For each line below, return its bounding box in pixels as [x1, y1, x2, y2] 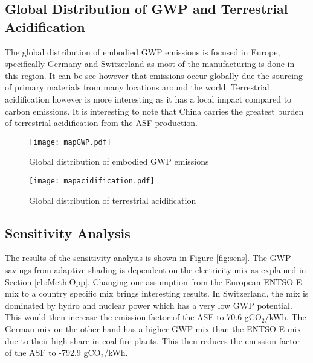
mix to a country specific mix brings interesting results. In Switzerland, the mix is [5, 287, 309, 300]
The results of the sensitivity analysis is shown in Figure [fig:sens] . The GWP [5, 251, 291, 264]
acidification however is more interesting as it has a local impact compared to [5, 92, 292, 105]
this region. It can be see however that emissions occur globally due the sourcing [5, 69, 303, 81]
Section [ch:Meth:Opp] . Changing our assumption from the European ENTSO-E [5, 275, 302, 288]
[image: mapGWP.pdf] [29, 137, 112, 147]
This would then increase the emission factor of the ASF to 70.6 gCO [5, 311, 262, 323]
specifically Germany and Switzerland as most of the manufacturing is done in [5, 57, 295, 70]
